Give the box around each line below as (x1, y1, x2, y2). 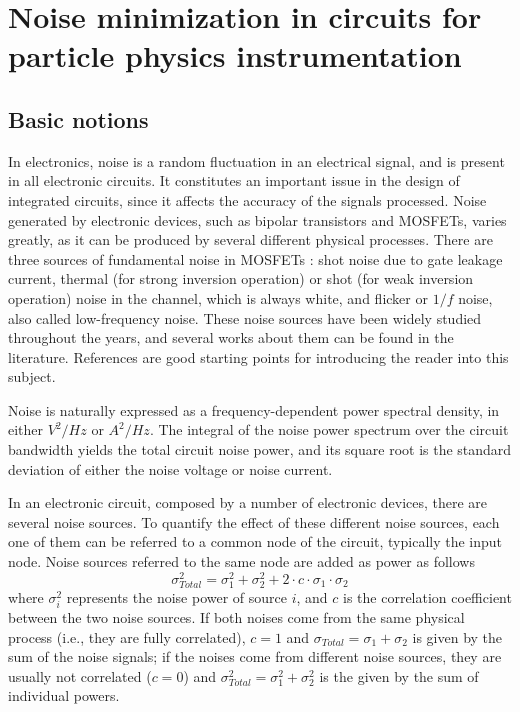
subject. (8, 366, 56, 387)
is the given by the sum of (319, 665, 479, 686)
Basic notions (8, 103, 149, 134)
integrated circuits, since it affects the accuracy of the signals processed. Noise (8, 189, 487, 210)
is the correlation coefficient (343, 586, 512, 607)
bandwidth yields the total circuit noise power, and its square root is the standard (8, 439, 512, 460)
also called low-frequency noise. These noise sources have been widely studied (8, 307, 482, 328)
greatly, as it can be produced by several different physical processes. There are (8, 229, 493, 250)
